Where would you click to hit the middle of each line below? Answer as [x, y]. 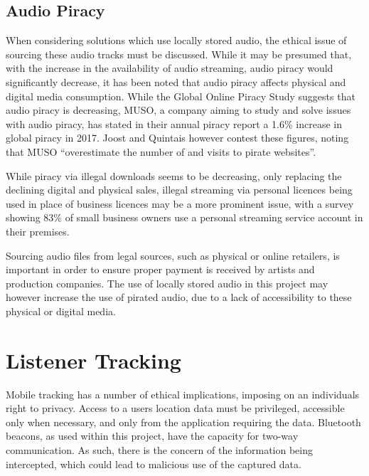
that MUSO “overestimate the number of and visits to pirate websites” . [161, 151]
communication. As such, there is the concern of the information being [160, 449]
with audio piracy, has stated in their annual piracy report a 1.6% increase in [174, 123]
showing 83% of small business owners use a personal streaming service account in [184, 217]
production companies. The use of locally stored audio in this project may [167, 283]
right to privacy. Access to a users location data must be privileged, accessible [175, 408]
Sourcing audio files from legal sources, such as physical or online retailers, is [173, 255]
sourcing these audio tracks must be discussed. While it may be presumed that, [179, 54]
